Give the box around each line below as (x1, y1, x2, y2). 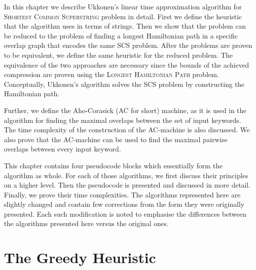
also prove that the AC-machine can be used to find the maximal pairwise (4, 134, 227, 144)
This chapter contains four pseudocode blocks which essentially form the (4, 160, 223, 170)
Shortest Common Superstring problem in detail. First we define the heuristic (4, 11, 242, 21)
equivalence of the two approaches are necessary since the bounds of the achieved (4, 59, 249, 70)
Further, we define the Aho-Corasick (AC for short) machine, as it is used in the (4, 105, 247, 115)
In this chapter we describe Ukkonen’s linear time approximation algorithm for (4, 1, 242, 11)
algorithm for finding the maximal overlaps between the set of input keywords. (4, 115, 241, 125)
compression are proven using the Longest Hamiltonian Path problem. (4, 69, 219, 79)
